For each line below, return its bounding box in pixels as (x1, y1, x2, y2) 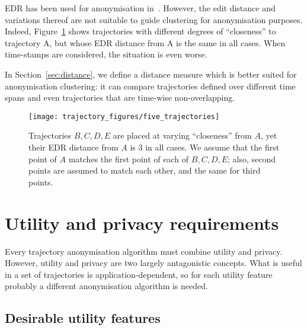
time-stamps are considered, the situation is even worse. (5, 48, 207, 60)
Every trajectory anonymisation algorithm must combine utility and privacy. (5, 245, 283, 257)
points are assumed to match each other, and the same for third (28, 164, 261, 177)
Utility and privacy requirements (5, 210, 279, 235)
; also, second (228, 152, 276, 165)
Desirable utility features (5, 309, 161, 327)
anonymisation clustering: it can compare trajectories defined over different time (5, 79, 296, 92)
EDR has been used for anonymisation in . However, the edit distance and (5, 2, 276, 14)
